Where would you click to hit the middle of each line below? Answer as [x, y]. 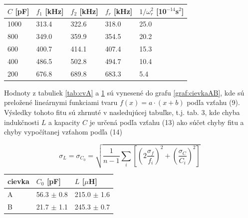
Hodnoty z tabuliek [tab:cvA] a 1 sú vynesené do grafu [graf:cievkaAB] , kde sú [124, 92]
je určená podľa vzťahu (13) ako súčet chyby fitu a [167, 122]
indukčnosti [22, 122]
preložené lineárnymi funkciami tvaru [61, 102]
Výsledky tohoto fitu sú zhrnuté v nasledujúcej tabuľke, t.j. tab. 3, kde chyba [122, 112]
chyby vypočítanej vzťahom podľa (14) [63, 132]
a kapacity [64, 122]
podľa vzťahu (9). [213, 102]
